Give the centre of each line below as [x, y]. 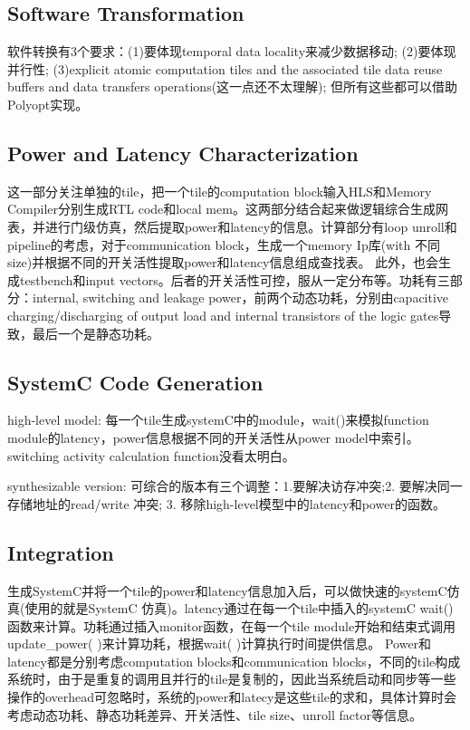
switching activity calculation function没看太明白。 [151, 455]
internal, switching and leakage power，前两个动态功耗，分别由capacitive [240, 298]
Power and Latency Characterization [183, 153]
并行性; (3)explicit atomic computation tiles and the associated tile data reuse [225, 68]
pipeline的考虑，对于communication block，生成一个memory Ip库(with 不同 [224, 244]
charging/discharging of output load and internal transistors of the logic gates [223, 315]
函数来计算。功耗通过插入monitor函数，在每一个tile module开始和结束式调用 [232, 625]
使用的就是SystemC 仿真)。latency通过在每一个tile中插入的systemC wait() [239, 608]
